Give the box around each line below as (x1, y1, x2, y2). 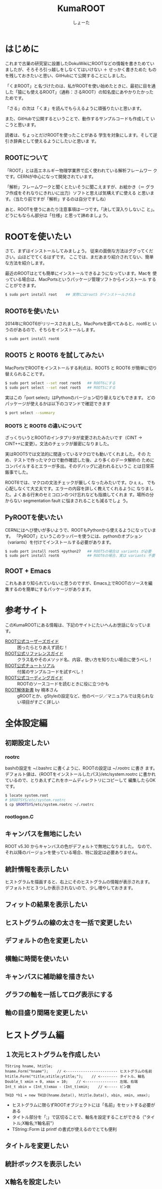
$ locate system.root (5, 793, 49, 798)
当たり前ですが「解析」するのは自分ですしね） (15, 196, 109, 202)
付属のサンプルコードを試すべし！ (17, 669, 85, 675)
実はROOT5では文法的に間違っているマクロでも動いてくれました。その (5, 451, 146, 456)
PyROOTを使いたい (5, 513, 63, 521)
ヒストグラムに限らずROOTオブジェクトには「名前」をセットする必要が (12, 1102, 156, 1108)
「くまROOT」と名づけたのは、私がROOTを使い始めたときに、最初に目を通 (5, 83, 156, 89)
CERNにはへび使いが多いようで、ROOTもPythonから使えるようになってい (5, 527, 152, 533)
